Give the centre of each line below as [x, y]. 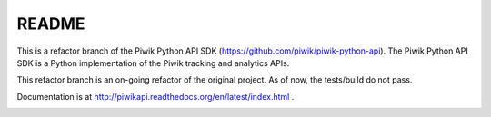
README [51, 24]
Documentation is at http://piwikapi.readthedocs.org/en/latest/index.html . [155, 96]
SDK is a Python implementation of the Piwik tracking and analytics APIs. [153, 63]
